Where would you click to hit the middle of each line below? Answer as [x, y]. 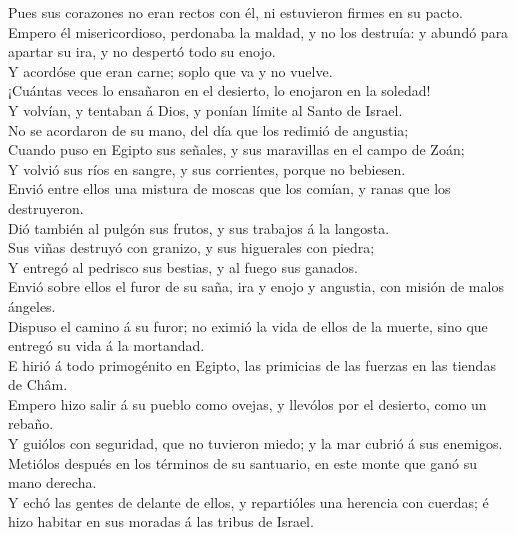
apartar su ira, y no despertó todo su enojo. [142, 51]
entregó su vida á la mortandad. [106, 345]
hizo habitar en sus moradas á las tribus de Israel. [161, 521]
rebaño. [31, 423]
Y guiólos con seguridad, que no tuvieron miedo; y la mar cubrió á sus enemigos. [255, 443]
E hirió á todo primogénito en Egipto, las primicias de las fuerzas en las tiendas [252, 364]
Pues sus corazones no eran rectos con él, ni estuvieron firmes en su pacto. [235, 12]
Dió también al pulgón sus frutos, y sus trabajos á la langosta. [199, 227]
